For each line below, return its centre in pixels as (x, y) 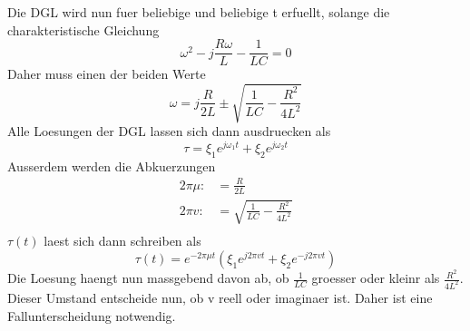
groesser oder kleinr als (376, 278)
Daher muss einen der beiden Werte (107, 74)
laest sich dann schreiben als (122, 241)
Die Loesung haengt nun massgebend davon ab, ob (148, 278)
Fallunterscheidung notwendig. (92, 315)
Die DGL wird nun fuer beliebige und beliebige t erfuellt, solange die (199, 12)
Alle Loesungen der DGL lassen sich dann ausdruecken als (169, 131)
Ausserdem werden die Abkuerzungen (112, 165)
